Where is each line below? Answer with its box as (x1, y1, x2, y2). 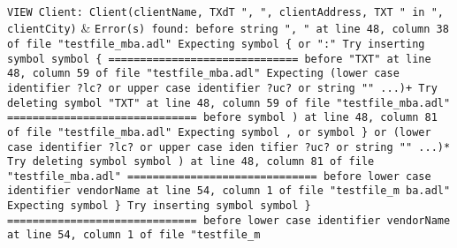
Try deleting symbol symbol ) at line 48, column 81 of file (7, 155, 375, 169)
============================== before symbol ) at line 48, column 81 (7, 111, 438, 124)
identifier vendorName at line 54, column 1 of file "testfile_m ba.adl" (7, 184, 451, 198)
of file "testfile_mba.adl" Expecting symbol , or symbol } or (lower (7, 125, 431, 139)
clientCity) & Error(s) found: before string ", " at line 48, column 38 (7, 19, 449, 37)
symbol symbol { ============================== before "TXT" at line (7, 52, 431, 65)
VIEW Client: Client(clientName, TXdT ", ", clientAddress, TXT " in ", (7, 5, 444, 19)
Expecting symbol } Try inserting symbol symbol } (7, 199, 311, 213)
